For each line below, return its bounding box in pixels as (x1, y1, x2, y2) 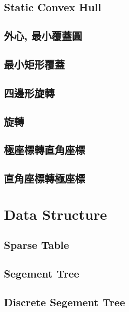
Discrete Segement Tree (4, 294, 125, 309)
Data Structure (4, 204, 107, 224)
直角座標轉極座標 (4, 171, 85, 186)
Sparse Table (4, 237, 69, 252)
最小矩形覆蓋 (4, 56, 65, 71)
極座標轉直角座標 (4, 142, 85, 157)
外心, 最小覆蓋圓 (4, 28, 82, 43)
